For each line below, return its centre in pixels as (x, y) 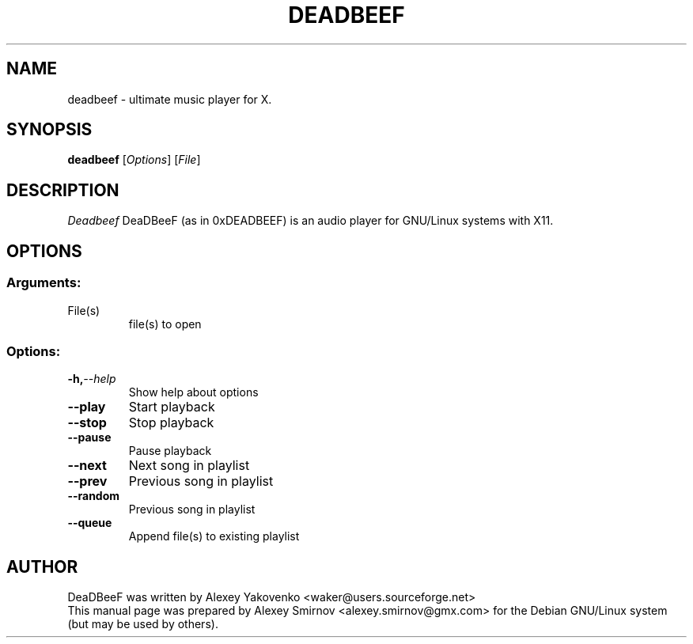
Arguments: (44, 283)
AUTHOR (42, 566)
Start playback (172, 407)
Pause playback (170, 451)
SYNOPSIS (49, 130)
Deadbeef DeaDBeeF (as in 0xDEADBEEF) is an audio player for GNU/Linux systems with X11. (311, 221)
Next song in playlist (189, 466)
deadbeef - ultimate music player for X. (170, 99)
